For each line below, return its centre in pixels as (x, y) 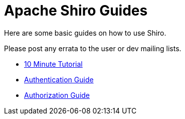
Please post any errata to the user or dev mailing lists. (93, 48)
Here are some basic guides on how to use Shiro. (85, 33)
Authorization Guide (57, 95)
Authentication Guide (59, 79)
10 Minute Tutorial (53, 64)
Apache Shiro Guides (76, 11)
